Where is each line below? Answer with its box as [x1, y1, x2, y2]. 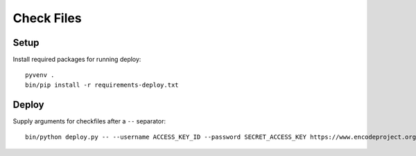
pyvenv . [25, 71, 55, 79]
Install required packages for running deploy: [12, 55, 141, 64]
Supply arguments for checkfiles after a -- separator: [12, 116, 166, 125]
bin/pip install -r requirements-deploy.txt [25, 80, 180, 89]
